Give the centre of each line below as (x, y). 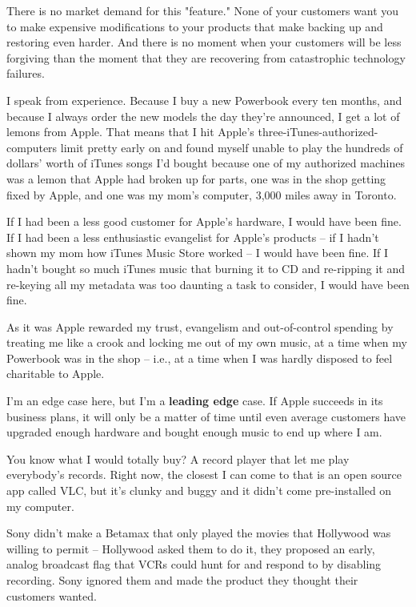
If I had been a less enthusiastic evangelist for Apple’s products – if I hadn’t (193, 237)
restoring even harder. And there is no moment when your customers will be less (204, 42)
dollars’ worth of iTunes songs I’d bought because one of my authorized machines (206, 163)
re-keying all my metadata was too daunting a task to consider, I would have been (208, 284)
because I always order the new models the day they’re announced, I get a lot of (203, 116)
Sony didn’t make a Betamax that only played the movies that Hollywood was (199, 533)
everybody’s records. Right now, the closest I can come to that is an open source (204, 474)
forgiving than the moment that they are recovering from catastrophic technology (206, 57)
